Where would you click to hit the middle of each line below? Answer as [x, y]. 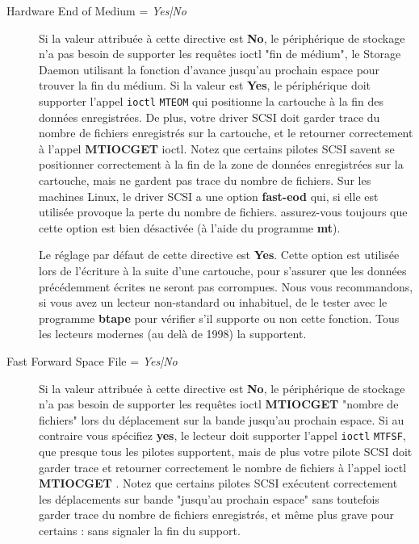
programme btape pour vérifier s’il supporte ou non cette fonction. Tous [219, 318]
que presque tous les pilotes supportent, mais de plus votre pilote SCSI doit [226, 451]
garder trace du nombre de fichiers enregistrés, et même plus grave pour [217, 515]
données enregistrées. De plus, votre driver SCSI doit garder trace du [209, 117]
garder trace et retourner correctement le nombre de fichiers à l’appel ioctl [223, 467]
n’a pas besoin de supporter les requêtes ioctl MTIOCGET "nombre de [219, 404]
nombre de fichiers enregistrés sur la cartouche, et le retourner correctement [226, 133]
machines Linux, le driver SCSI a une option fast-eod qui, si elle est [209, 196]
